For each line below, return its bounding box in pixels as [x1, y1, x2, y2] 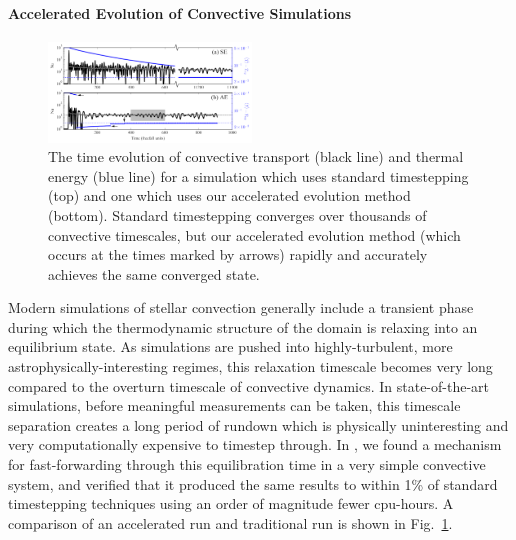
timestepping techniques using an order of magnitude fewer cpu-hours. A [8, 493, 454, 514]
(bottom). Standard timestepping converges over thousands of [48, 204, 427, 225]
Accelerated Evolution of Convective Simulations [8, 2, 352, 23]
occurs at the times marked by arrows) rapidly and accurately [48, 244, 428, 265]
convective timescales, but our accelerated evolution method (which [48, 224, 461, 245]
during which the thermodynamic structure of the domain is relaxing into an [8, 316, 478, 337]
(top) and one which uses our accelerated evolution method [48, 185, 411, 206]
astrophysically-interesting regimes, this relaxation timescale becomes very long [8, 356, 493, 377]
